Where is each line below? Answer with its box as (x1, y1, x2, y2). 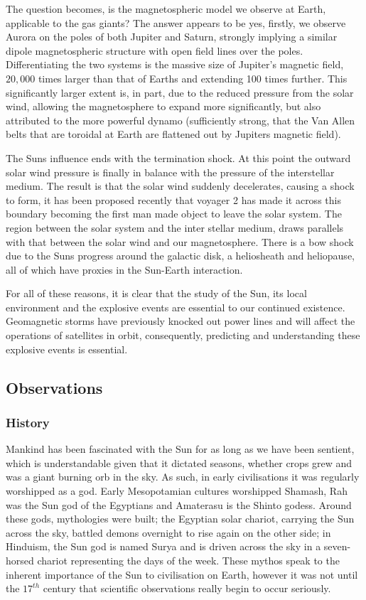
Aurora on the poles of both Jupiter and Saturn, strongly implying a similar (6, 29, 338, 44)
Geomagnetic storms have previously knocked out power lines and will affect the (6, 314, 355, 328)
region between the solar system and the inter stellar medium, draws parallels (6, 220, 344, 235)
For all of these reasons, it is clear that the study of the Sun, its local (6, 286, 307, 301)
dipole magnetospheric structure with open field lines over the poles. (6, 43, 303, 58)
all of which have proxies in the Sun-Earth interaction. (6, 262, 243, 277)
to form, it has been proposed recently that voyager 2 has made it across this (6, 192, 341, 207)
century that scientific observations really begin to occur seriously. (43, 581, 331, 596)
